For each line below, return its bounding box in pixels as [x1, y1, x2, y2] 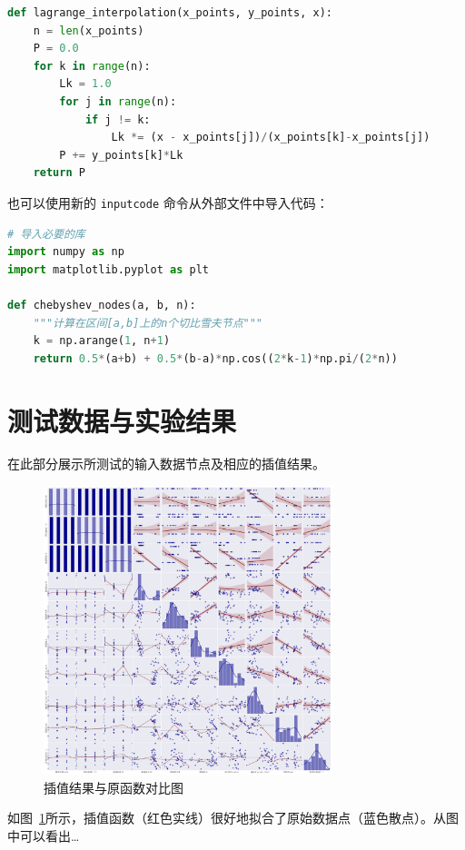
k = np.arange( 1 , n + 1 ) [33, 334, 171, 348]
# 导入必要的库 [7, 227, 85, 241]
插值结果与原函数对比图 [44, 777, 183, 796]
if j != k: [84, 113, 151, 126]
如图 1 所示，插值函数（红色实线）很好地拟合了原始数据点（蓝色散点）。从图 [7, 808, 459, 827]
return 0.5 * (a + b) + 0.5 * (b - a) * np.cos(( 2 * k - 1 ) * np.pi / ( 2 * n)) [33, 351, 398, 365]
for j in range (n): [59, 94, 177, 108]
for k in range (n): [33, 59, 151, 73]
